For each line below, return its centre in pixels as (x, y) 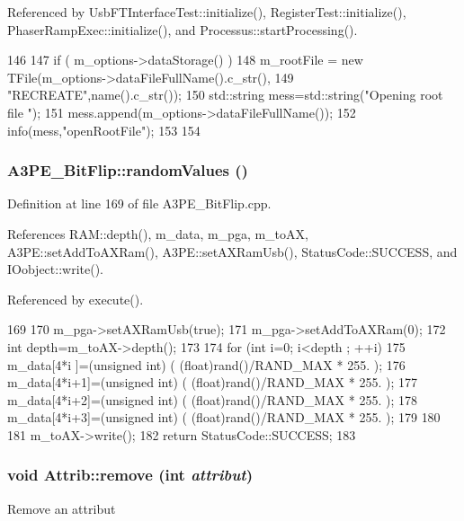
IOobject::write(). (56, 269)
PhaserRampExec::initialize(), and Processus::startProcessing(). (183, 29)
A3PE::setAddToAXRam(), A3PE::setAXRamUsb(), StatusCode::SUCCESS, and (232, 251)
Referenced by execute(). (76, 299)
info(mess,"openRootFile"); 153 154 (104, 130)
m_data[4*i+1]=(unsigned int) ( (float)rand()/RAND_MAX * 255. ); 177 (212, 382)
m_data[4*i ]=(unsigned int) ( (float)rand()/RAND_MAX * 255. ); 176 (206, 364)
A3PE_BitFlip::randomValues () (128, 170)
